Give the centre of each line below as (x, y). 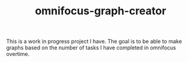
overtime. (18, 54)
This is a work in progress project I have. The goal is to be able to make (94, 41)
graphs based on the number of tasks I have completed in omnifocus (91, 48)
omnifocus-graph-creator (101, 11)
